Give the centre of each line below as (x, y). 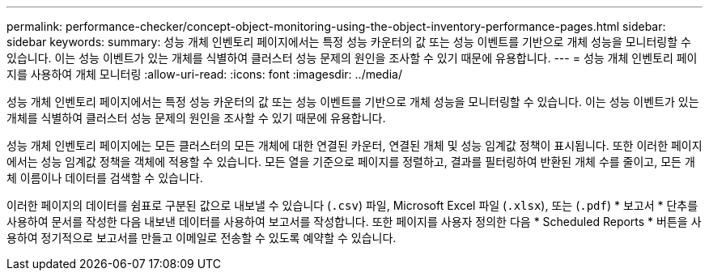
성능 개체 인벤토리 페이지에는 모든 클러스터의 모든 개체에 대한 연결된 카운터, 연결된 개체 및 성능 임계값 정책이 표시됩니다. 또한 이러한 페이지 (354, 145)
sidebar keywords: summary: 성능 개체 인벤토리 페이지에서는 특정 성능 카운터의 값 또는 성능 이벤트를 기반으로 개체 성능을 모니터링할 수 (349, 42)
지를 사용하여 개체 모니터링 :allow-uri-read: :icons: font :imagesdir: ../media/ (204, 74)
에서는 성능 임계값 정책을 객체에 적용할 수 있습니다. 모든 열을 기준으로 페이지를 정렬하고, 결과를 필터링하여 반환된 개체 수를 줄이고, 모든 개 (351, 162)
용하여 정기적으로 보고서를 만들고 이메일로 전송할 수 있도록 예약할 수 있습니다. (202, 238)
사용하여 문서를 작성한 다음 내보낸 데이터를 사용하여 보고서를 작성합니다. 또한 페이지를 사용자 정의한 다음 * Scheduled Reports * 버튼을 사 (354, 222)
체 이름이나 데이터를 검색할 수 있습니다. (105, 178)
